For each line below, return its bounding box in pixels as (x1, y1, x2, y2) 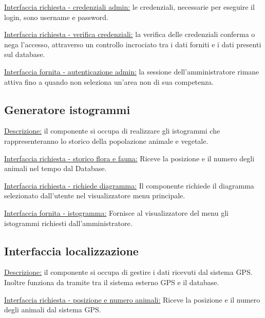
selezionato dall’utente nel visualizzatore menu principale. (4, 190, 185, 201)
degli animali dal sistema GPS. (4, 304, 101, 315)
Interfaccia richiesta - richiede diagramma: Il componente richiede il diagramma (4, 180, 254, 191)
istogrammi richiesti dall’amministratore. (4, 217, 132, 228)
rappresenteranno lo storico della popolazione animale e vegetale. (4, 135, 209, 146)
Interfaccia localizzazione (4, 242, 139, 258)
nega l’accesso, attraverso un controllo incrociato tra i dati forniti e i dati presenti (4, 39, 261, 49)
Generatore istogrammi (4, 101, 130, 117)
